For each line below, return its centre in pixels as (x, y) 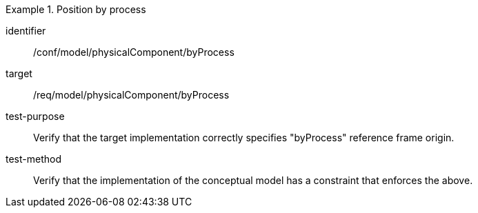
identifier (26, 31)
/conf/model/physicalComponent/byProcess (134, 52)
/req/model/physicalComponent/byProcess (131, 95)
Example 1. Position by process (76, 9)
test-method (33, 159)
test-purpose (35, 116)
